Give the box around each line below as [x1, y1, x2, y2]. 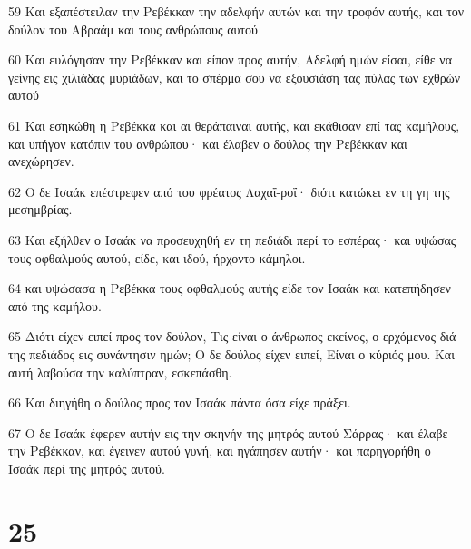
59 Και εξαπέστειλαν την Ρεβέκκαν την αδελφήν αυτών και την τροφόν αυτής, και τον [8, 2, 465, 20]
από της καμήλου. [8, 296, 102, 315]
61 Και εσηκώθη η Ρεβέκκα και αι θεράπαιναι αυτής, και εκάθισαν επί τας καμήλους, [8, 115, 460, 134]
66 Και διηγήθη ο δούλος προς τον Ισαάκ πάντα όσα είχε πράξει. [8, 393, 351, 412]
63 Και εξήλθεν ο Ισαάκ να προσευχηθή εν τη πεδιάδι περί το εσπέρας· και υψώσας [8, 230, 456, 249]
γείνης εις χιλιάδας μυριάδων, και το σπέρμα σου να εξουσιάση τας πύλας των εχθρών [8, 67, 461, 86]
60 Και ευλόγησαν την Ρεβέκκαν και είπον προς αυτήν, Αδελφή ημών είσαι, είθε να [8, 50, 452, 69]
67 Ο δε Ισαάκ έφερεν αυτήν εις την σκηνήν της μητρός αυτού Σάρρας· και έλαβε [8, 423, 448, 442]
